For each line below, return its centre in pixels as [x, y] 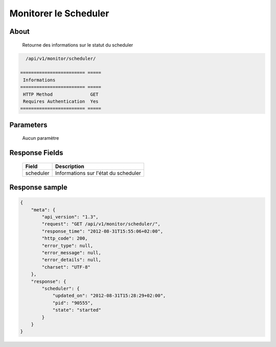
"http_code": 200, [65, 238]
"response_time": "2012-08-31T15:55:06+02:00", [102, 231]
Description [70, 166]
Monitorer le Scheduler [59, 13]
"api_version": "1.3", [70, 217]
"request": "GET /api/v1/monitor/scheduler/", [101, 224]
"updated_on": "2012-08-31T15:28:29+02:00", [109, 296]
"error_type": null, [67, 245]
